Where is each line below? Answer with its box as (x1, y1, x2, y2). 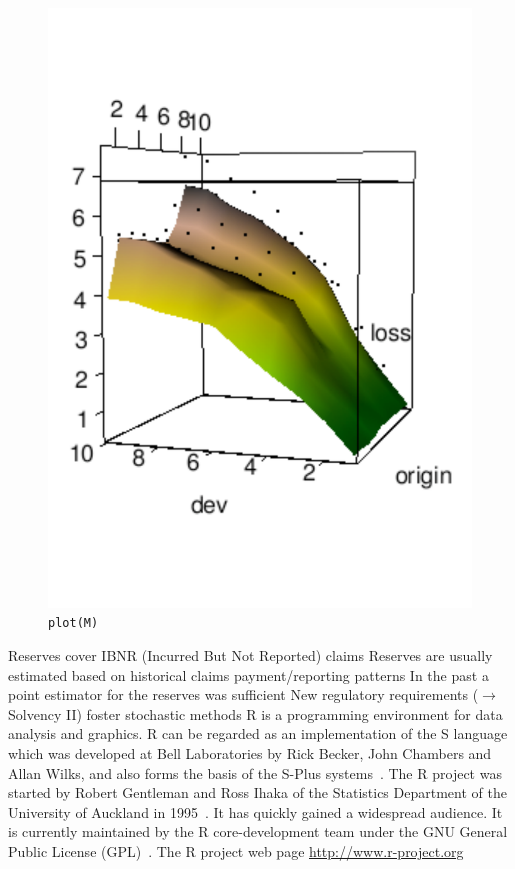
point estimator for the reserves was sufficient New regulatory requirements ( (8, 684, 479, 705)
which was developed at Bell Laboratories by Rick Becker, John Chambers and (8, 742, 492, 763)
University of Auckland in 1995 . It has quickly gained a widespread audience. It (8, 801, 503, 822)
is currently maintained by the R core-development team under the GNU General (8, 821, 508, 842)
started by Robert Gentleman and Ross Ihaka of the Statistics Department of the (8, 782, 507, 803)
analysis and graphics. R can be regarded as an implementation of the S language (8, 723, 508, 744)
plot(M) (48, 616, 99, 631)
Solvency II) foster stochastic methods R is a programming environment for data (8, 703, 503, 724)
